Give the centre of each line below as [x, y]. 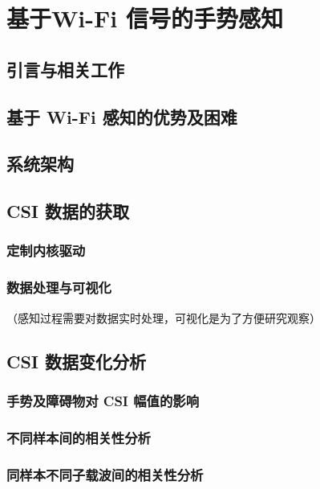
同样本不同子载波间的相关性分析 [105, 474]
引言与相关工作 [65, 69]
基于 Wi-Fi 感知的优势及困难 [122, 116]
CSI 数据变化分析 [77, 361]
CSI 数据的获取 [68, 211]
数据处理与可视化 [59, 288]
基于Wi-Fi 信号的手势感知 [145, 18]
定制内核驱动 [46, 251]
